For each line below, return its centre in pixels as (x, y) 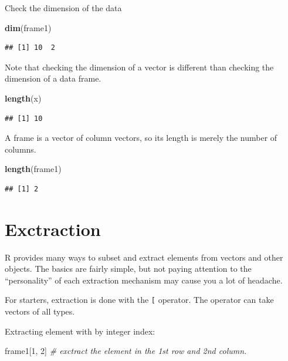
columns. (21, 149)
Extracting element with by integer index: (80, 331)
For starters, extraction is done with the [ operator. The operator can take (139, 300)
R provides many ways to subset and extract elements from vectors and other (144, 257)
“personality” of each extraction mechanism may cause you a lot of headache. (144, 280)
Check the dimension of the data (63, 8)
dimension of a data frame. (53, 78)
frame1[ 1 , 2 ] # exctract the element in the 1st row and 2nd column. (126, 351)
